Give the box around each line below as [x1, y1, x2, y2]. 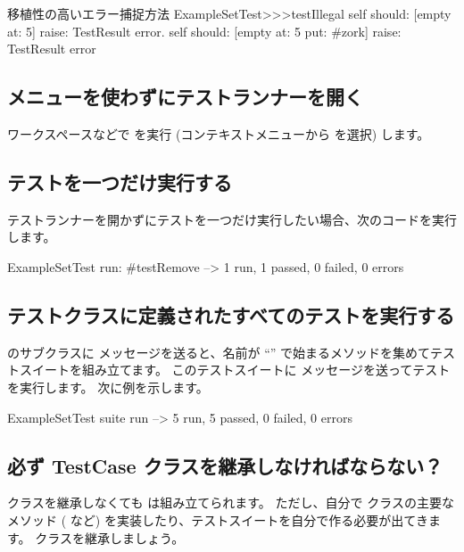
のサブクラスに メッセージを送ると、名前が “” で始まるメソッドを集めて [7, 342, 431, 361]
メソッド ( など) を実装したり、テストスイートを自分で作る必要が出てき [7, 510, 428, 529]
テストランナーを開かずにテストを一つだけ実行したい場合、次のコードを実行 [7, 210, 457, 228]
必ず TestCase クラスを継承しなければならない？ [7, 451, 443, 479]
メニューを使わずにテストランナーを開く [7, 83, 363, 111]
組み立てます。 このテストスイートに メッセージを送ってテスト [81, 360, 451, 379]
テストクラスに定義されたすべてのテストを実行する [7, 301, 455, 328]
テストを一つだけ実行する [7, 168, 232, 195]
